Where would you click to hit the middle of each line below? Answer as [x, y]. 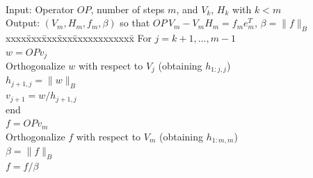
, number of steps [128, 9]
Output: [23, 23]
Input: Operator [40, 9]
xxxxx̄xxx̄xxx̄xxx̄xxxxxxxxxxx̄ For [79, 37]
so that [135, 23]
